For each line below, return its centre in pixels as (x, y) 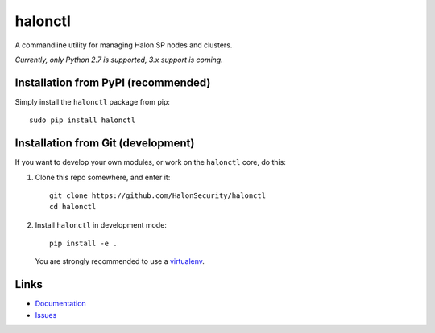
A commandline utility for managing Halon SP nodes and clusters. (124, 45)
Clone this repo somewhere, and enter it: (103, 177)
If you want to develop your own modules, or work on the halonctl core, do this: (150, 162)
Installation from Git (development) (105, 144)
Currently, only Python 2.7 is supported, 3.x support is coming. (119, 60)
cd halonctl (73, 207)
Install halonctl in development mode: (101, 224)
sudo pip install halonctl (83, 120)
